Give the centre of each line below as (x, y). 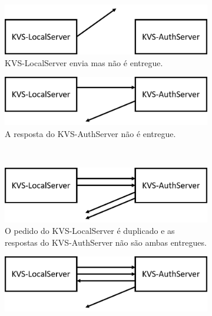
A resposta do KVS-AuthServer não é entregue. (90, 134)
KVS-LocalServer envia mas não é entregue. (84, 62)
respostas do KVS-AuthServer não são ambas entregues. (106, 242)
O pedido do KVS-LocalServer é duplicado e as (90, 231)
